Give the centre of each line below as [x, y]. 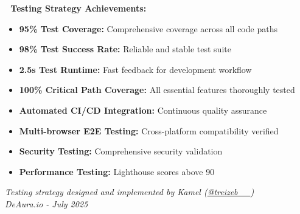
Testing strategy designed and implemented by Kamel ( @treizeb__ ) [130, 192]
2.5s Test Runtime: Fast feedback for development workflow [135, 69]
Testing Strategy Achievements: [78, 8]
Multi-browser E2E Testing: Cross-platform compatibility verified [149, 130]
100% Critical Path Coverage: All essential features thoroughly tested [157, 90]
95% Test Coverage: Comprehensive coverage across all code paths [148, 28]
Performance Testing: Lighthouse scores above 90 [117, 171]
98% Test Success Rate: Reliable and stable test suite [125, 49]
